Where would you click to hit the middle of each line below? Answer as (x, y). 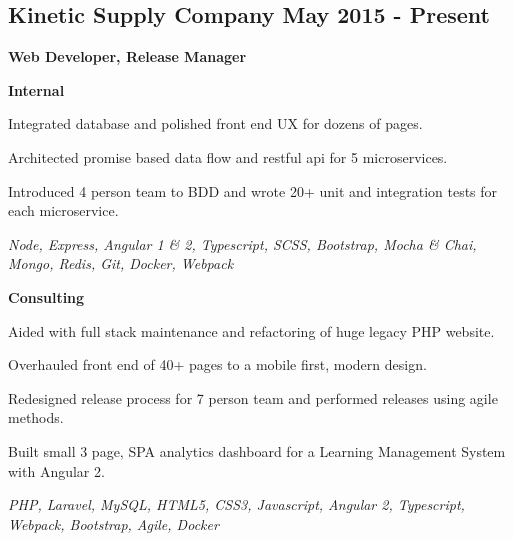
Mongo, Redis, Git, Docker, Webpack (121, 263)
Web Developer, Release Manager (127, 56)
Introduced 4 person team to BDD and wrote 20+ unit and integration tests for (253, 190)
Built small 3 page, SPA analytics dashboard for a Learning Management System (257, 450)
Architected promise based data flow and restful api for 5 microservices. (228, 156)
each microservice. (63, 210)
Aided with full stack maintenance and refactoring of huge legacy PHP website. (251, 330)
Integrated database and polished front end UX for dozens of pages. (215, 123)
